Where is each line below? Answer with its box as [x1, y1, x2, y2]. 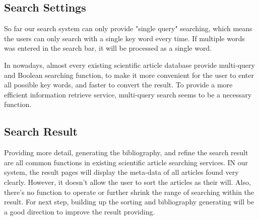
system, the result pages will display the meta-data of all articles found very [4, 167, 239, 177]
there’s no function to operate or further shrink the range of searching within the [4, 186, 254, 197]
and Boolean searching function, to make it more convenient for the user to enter [4, 69, 254, 80]
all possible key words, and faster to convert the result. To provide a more [4, 79, 233, 90]
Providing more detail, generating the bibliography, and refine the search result [4, 147, 248, 158]
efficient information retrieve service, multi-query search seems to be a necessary [4, 89, 252, 99]
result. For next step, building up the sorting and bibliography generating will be [4, 196, 254, 207]
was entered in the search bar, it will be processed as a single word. [4, 43, 212, 53]
